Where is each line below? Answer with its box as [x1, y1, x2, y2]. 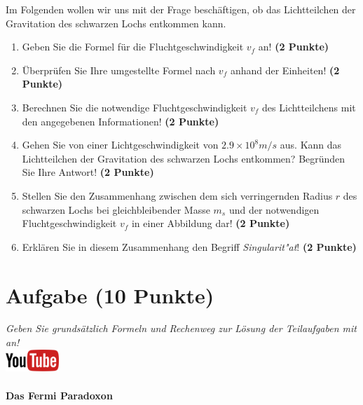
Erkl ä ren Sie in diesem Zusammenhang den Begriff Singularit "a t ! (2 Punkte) [22, 239, 357, 254]
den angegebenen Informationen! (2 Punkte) [22, 114, 219, 128]
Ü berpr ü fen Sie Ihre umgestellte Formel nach [22, 62, 216, 77]
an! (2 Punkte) [258, 39, 329, 54]
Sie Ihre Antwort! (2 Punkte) [22, 165, 154, 179]
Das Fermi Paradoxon [6, 387, 113, 402]
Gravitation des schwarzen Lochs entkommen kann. [6, 15, 226, 30]
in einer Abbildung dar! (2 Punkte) [131, 216, 290, 231]
